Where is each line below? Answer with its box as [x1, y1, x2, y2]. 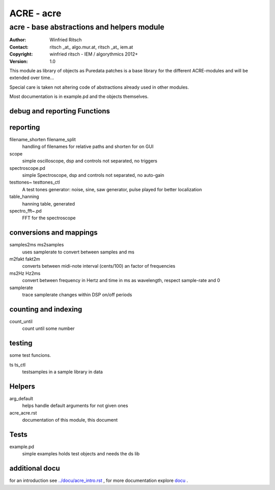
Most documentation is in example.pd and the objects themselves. [9, 93, 149, 99]
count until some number [22, 325, 75, 331]
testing [9, 339, 33, 348]
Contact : [9, 44, 29, 50]
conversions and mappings [9, 228, 98, 237]
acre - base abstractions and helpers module [9, 22, 165, 32]
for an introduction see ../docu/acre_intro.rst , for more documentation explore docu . [9, 477, 188, 484]
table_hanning [9, 194, 39, 200]
